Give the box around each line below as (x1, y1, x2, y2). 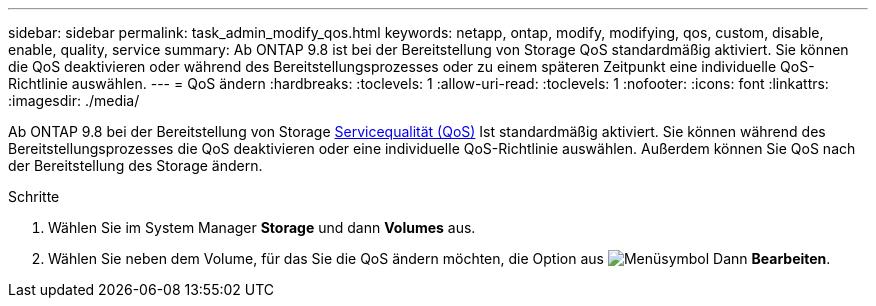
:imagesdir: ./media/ (8, 92, 140, 109)
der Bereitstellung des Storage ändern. (8, 157, 263, 174)
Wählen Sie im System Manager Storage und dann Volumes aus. (48, 219, 476, 236)
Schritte (8, 188, 60, 205)
